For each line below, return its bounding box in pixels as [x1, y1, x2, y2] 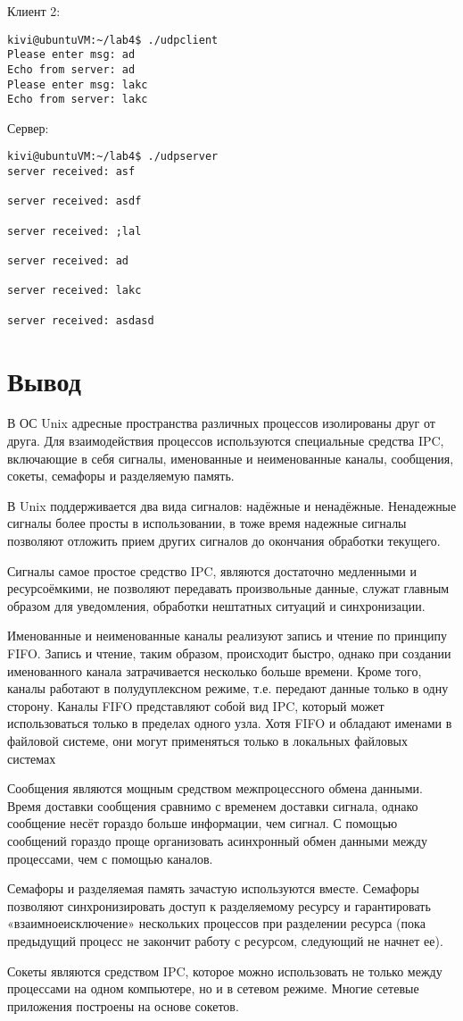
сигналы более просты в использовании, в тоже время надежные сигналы [7, 514, 407, 532]
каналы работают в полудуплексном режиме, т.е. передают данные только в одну [7, 679, 449, 698]
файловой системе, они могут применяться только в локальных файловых [7, 731, 408, 749]
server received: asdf [7, 195, 142, 208]
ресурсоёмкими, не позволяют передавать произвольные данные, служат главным [7, 579, 450, 598]
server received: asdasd [7, 314, 154, 327]
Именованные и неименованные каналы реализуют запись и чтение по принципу [7, 626, 447, 645]
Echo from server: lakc [7, 93, 148, 106]
